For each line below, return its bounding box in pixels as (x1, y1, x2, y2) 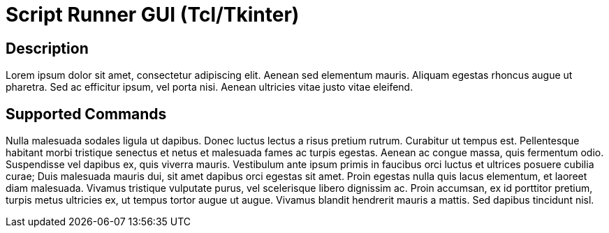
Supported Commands (6, 105, 167, 123)
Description (6, 39, 89, 57)
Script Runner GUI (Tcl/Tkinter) (6, 3, 300, 27)
